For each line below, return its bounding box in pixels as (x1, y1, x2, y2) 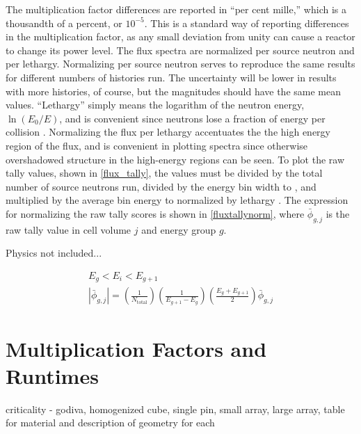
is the (326, 206, 350, 220)
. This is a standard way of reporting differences (144, 15, 349, 30)
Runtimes (6, 361, 99, 389)
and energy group (141, 222, 216, 236)
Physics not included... (6, 246, 102, 260)
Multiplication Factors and (6, 334, 267, 362)
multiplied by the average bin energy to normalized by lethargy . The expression (6, 193, 348, 207)
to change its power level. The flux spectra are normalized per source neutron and (6, 42, 355, 57)
